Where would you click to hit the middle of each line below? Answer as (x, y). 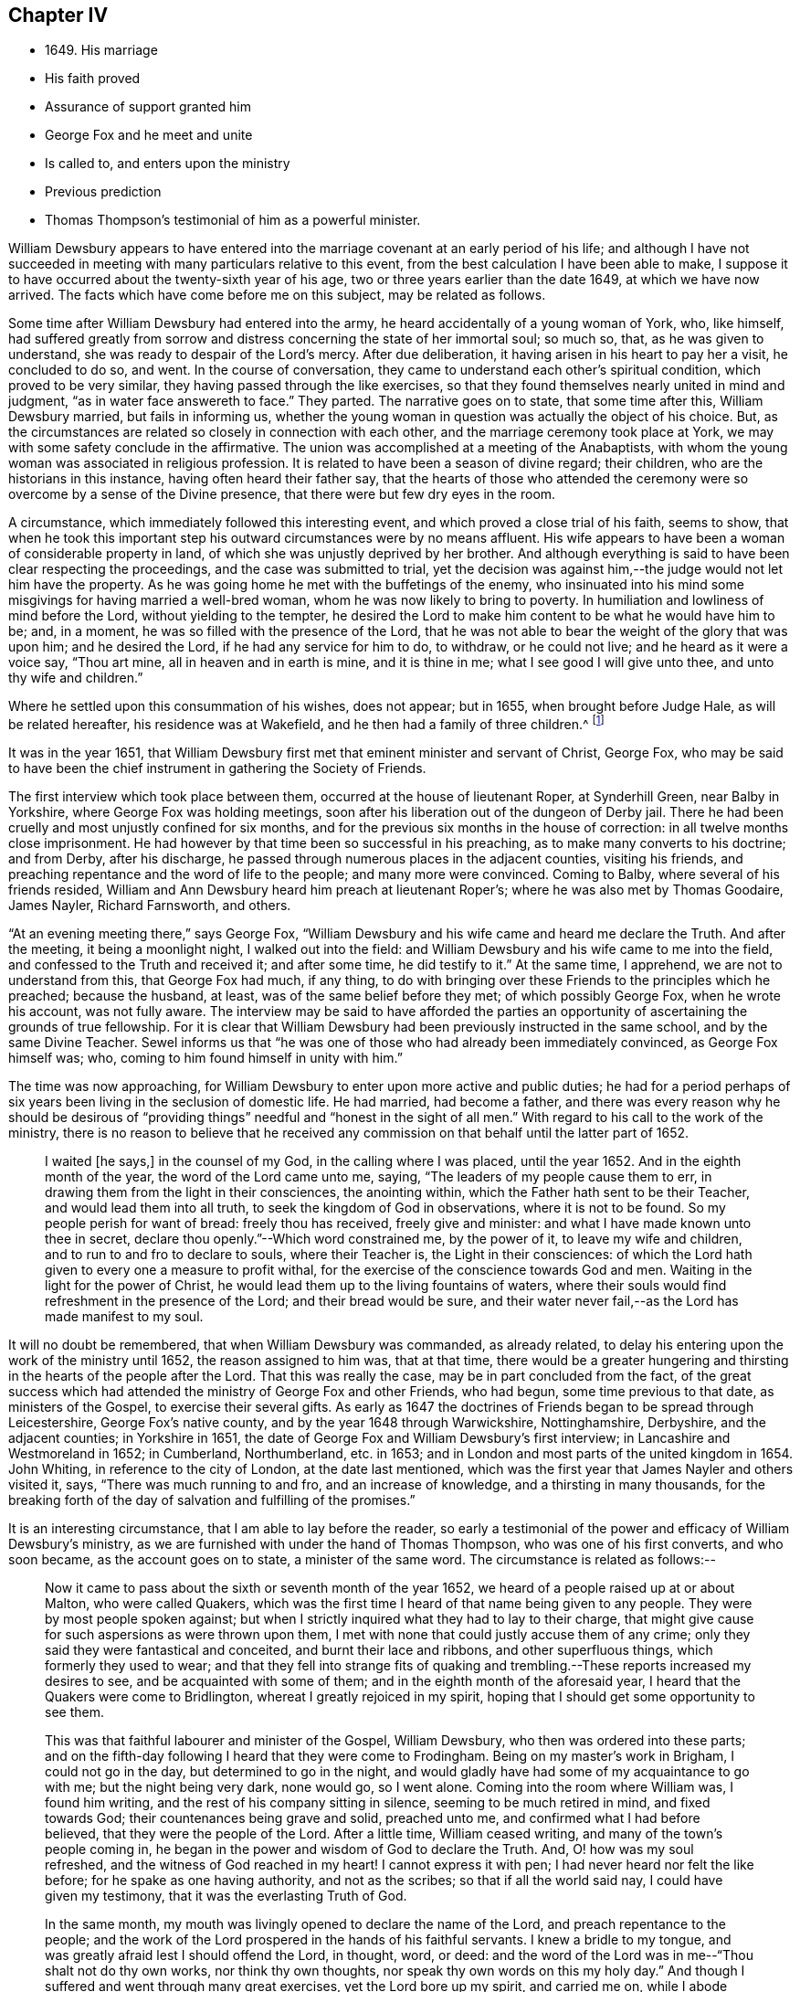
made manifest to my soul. (124, 1317)
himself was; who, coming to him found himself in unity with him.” (205, 1058)
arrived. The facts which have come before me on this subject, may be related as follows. (277, 295)
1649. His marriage (101, 50)
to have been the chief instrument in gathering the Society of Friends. (217, 768)
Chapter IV (58, 15)
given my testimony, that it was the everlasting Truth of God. (226, 1896)
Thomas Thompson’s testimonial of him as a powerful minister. (233, 220)
